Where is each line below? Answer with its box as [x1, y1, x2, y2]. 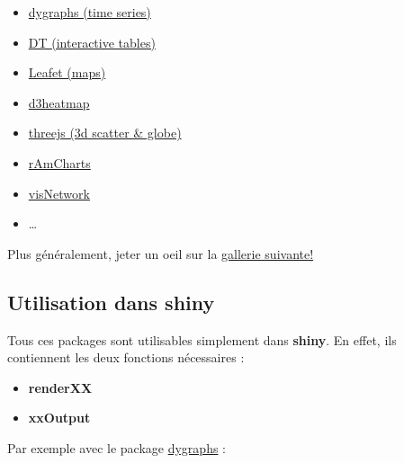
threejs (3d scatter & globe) [28, 123, 182, 142]
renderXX [28, 378, 93, 396]
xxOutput [28, 408, 91, 427]
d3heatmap [28, 93, 90, 111]
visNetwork [28, 183, 90, 202]
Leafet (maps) [28, 63, 106, 82]
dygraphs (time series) [28, 3, 151, 21]
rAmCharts [28, 153, 91, 172]
